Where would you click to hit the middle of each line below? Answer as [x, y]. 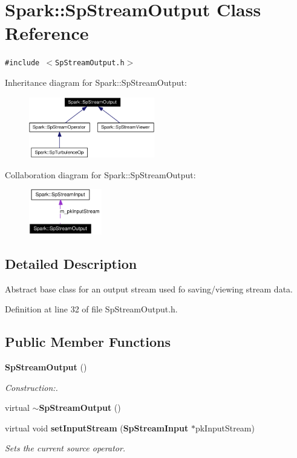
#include [22, 63]
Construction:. [31, 387]
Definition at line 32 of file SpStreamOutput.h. [91, 309]
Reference [47, 33]
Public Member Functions [88, 342]
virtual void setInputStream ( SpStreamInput [97, 427]
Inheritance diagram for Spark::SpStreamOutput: [96, 82]
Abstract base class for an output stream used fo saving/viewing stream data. [149, 289]
